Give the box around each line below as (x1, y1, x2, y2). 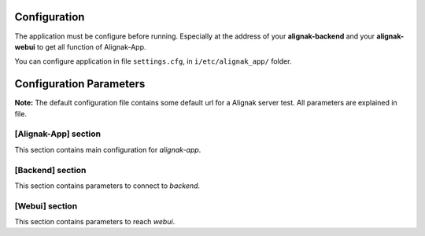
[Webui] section (14, 201, 78, 212)
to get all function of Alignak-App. (36, 42, 146, 51)
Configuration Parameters (14, 77, 146, 90)
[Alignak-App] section (14, 128, 102, 139)
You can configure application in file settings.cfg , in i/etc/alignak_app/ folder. (14, 57, 292, 66)
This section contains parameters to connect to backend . (14, 181, 201, 190)
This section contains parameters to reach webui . (14, 217, 176, 227)
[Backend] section (14, 164, 87, 175)
